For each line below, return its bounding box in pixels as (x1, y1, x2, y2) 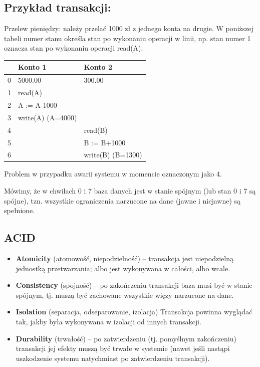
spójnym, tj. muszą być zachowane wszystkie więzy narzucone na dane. (16, 289, 234, 300)
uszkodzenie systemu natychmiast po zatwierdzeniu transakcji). (16, 352, 210, 363)
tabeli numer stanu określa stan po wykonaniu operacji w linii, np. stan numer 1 (4, 33, 251, 43)
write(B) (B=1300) (84, 149, 142, 160)
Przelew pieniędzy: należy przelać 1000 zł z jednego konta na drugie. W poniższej (4, 23, 253, 34)
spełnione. (4, 205, 35, 216)
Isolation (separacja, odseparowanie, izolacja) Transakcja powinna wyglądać (16, 306, 252, 317)
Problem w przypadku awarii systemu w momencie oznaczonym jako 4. (4, 168, 222, 179)
